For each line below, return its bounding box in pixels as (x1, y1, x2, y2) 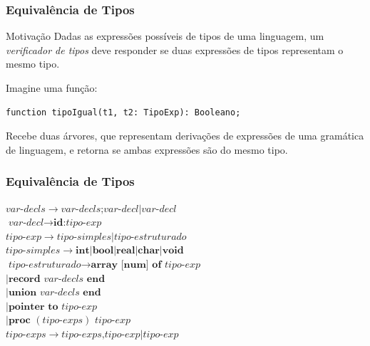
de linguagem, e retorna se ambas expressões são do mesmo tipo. (6, 142, 288, 157)
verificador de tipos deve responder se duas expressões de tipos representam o (6, 42, 344, 57)
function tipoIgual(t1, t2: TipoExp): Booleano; (6, 107, 241, 117)
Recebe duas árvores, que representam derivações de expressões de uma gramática (6, 128, 364, 143)
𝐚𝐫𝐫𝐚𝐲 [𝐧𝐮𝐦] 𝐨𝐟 (91, 259, 162, 270)
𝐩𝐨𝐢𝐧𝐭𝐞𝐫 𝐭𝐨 (8, 301, 58, 312)
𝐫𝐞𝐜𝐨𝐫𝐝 (8, 273, 41, 284)
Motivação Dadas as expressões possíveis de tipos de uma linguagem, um (6, 28, 324, 43)
